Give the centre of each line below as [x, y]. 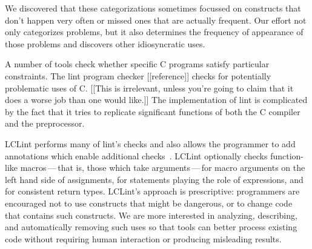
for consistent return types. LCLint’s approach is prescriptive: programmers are [152, 191]
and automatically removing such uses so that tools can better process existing [151, 227]
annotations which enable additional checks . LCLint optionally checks [136, 155]
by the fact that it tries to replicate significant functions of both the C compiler [153, 111]
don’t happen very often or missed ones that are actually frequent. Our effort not [156, 20]
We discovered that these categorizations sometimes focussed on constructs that [153, 8]
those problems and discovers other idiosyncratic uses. [105, 43]
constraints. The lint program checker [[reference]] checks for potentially [138, 75]
